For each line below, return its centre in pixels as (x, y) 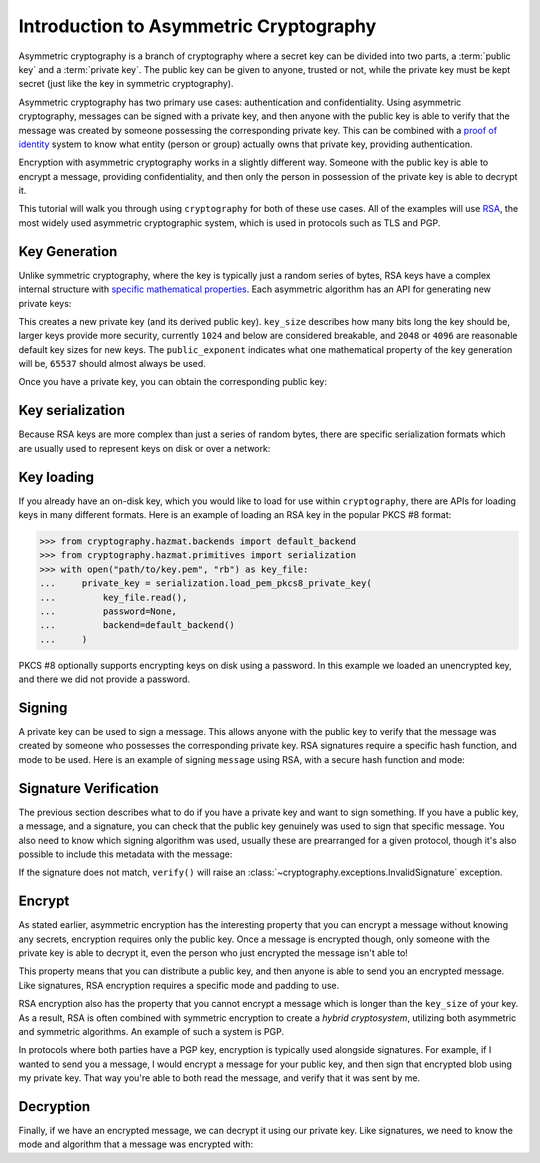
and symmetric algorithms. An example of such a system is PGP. (151, 1031)
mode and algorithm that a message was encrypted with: (136, 1144)
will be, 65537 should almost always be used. (112, 364)
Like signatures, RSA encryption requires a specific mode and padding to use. (179, 985)
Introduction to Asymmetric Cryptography (197, 26)
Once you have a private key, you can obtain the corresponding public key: (172, 382)
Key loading (56, 476)
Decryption (54, 1106)
